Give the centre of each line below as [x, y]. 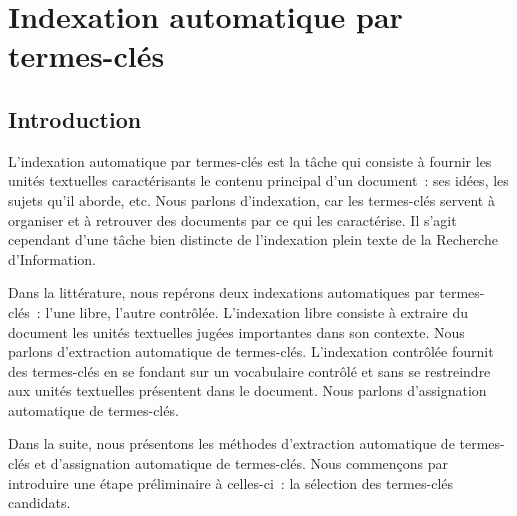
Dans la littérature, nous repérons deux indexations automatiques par [221, 292]
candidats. [39, 502]
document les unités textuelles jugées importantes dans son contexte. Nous [236, 331]
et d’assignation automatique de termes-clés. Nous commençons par [241, 463]
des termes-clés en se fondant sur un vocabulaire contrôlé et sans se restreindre [249, 370]
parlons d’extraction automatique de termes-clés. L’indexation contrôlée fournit [251, 351]
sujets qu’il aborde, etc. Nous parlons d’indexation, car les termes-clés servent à [251, 199]
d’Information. [52, 258]
